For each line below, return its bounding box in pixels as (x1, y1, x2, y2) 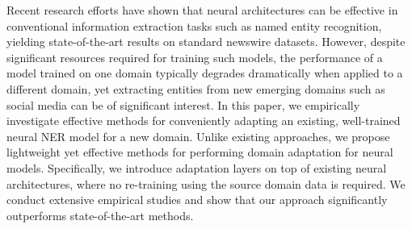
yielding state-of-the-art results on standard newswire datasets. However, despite (6, 33, 406, 50)
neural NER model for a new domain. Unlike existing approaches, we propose (6, 127, 390, 144)
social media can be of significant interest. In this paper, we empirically (6, 96, 360, 113)
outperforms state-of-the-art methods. (6, 206, 194, 223)
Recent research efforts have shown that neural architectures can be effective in (6, 2, 398, 18)
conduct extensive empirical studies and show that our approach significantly (6, 191, 388, 208)
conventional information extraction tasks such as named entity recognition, (6, 17, 382, 34)
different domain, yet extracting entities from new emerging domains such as (6, 80, 385, 97)
